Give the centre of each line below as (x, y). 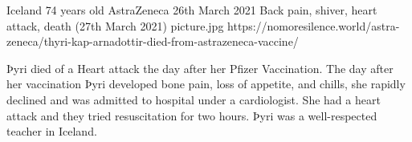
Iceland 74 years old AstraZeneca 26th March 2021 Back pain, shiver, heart (192, 10)
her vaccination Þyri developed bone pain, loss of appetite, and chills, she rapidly (206, 84)
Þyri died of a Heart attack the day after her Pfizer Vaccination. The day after (200, 68)
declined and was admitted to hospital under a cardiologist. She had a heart (194, 99)
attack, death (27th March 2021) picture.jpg (115, 25)
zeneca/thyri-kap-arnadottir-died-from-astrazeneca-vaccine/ (153, 41)
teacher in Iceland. (52, 131)
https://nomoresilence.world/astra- (314, 25)
